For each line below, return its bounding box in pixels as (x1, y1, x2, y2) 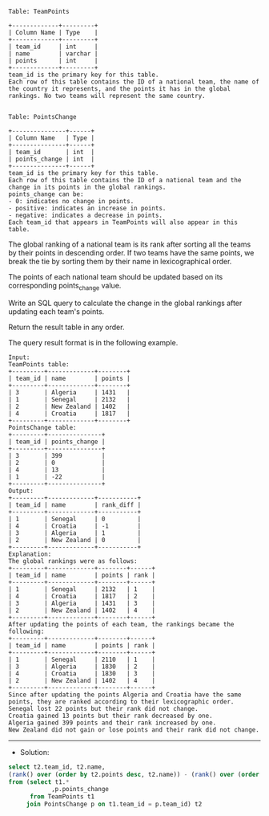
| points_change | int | (8, 155, 94, 163)
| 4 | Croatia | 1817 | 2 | (8, 592, 156, 600)
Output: (8, 487, 34, 495)
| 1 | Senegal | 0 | (8, 515, 142, 523)
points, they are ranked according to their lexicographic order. (8, 697, 235, 706)
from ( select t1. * (8, 777, 70, 786)
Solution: (19, 747, 50, 757)
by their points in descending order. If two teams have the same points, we (8, 248, 255, 257)
